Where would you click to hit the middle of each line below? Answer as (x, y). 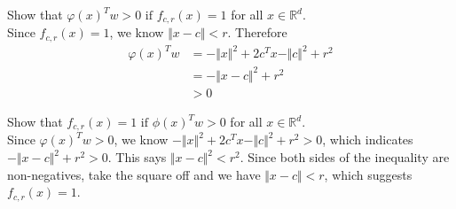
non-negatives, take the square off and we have (134, 174)
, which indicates (368, 139)
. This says (137, 157)
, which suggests (368, 174)
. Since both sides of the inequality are (345, 157)
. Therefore (257, 32)
